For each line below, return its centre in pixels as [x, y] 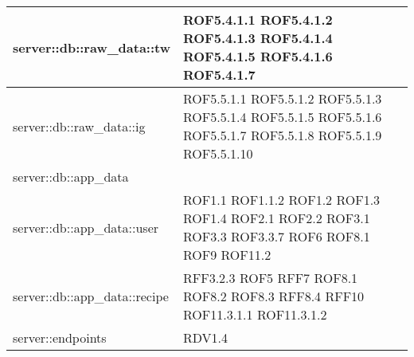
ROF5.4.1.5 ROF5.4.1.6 [258, 56]
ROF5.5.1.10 [218, 153]
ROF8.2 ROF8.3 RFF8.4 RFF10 [273, 296]
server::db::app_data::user [86, 227]
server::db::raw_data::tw [92, 47]
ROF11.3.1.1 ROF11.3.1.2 [255, 314]
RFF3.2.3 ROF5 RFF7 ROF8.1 [270, 278]
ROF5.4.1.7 [219, 75]
